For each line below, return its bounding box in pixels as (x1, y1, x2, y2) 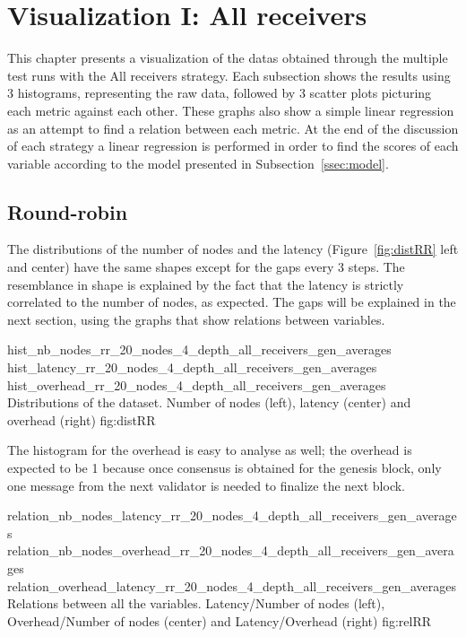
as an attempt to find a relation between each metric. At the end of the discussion (7, 118, 459, 137)
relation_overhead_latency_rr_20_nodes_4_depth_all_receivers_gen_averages (7, 576, 457, 595)
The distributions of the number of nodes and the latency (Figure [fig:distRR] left (7, 240, 459, 258)
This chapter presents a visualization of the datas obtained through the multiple (7, 48, 448, 67)
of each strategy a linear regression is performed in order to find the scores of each (7, 136, 459, 155)
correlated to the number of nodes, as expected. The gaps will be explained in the (7, 292, 456, 311)
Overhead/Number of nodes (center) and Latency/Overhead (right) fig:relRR (7, 611, 432, 630)
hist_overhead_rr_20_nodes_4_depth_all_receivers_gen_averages (7, 375, 386, 394)
